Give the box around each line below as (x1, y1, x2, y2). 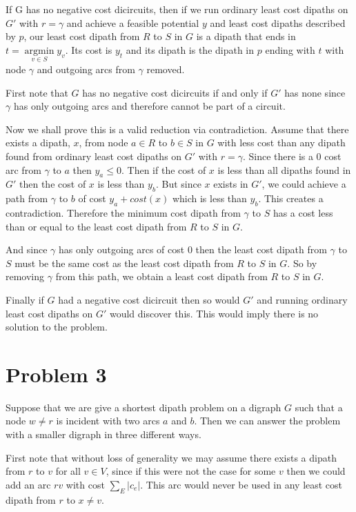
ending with (265, 42, 315, 57)
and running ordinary (257, 292, 348, 306)
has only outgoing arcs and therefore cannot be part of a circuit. (13, 99, 286, 113)
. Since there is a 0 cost (242, 148, 342, 163)
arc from (6, 162, 41, 177)
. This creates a (258, 191, 324, 206)
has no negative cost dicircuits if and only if (82, 85, 268, 99)
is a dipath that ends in (196, 29, 296, 43)
